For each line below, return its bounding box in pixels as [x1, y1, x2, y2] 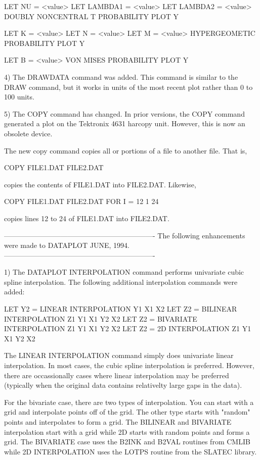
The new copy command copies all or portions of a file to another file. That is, [4, 145, 247, 156]
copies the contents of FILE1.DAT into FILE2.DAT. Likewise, [4, 179, 196, 189]
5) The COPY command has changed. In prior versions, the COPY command [4, 108, 245, 119]
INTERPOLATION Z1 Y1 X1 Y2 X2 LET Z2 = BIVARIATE [4, 313, 197, 324]
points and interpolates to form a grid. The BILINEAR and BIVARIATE [4, 417, 232, 427]
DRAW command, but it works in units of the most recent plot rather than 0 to [4, 81, 253, 92]
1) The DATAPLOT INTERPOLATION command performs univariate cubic [4, 267, 244, 277]
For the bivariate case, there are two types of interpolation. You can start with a [4, 396, 254, 407]
